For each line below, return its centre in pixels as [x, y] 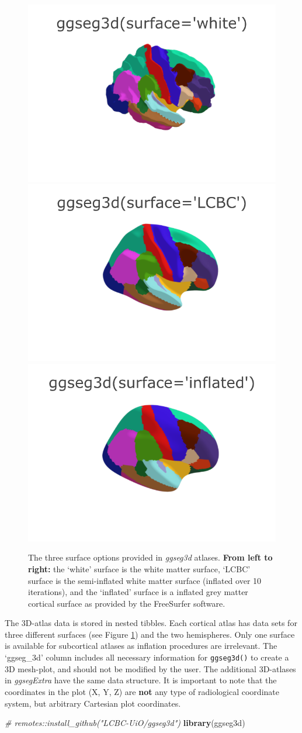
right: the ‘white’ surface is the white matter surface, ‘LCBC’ [139, 568]
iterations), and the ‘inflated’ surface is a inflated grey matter [138, 592]
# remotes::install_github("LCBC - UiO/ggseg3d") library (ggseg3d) [125, 723]
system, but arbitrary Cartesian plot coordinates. [93, 703]
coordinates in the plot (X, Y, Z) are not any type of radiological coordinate [142, 691]
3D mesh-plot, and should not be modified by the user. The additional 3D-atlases [150, 668]
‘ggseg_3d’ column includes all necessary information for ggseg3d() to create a [147, 657]
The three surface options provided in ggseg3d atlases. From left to [150, 557]
